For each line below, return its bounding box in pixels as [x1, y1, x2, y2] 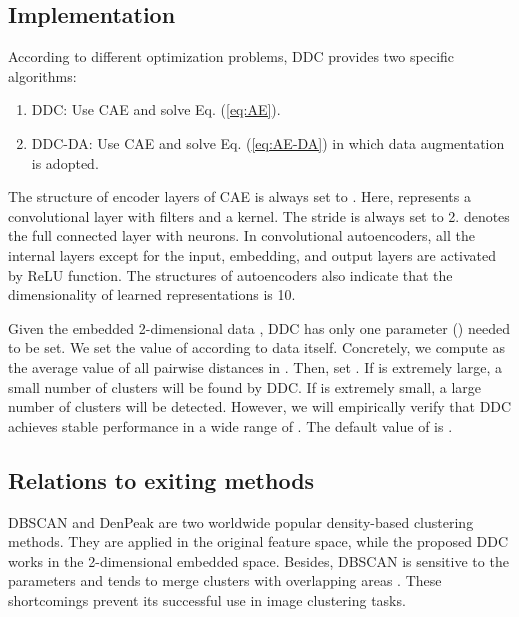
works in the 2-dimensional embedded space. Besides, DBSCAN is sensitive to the [8, 550, 509, 571]
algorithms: [8, 65, 77, 86]
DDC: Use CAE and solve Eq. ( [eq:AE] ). [31, 99, 281, 120]
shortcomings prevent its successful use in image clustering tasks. [8, 589, 406, 610]
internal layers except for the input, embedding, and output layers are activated [8, 244, 497, 265]
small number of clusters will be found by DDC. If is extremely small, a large [8, 376, 482, 397]
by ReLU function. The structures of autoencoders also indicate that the [8, 264, 453, 285]
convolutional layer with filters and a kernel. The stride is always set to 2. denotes [8, 205, 510, 226]
